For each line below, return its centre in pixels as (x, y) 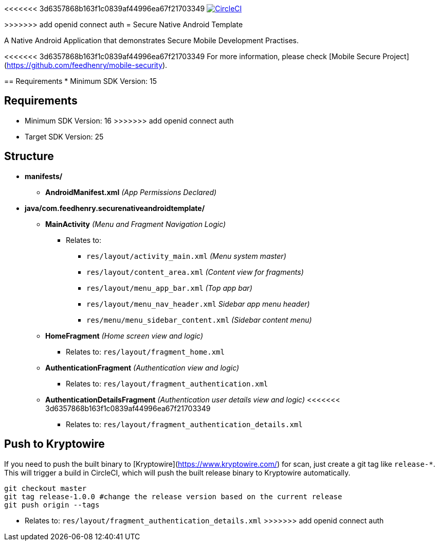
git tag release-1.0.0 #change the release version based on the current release (173, 496)
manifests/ (44, 176)
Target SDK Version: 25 (64, 136)
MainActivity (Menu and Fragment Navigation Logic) (136, 224)
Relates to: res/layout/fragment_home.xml (145, 351)
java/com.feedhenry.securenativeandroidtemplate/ (115, 208)
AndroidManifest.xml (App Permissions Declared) (131, 192)
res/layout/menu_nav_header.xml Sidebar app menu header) (198, 304)
